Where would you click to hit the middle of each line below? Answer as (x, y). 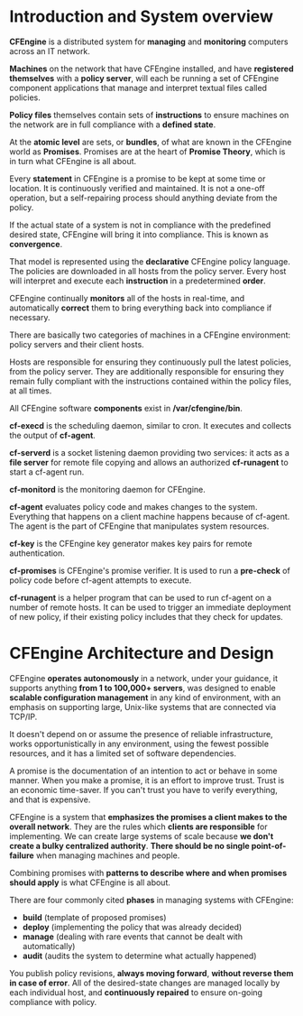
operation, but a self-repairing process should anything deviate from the (143, 198)
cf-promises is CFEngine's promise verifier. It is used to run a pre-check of (150, 570)
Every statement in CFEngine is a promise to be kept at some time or (138, 179)
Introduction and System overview (141, 17)
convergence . (36, 244)
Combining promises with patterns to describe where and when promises (148, 873)
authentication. (37, 553)
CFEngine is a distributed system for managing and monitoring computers (149, 42)
